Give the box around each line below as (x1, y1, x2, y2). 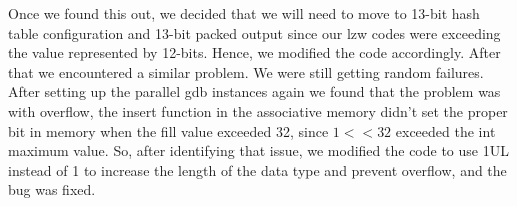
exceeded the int (395, 120, 496, 141)
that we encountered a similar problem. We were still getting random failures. (8, 61, 484, 82)
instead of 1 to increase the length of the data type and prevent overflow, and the (8, 159, 507, 180)
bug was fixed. (8, 179, 96, 200)
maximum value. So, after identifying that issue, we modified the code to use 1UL (8, 140, 509, 161)
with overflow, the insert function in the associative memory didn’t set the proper (8, 100, 508, 121)
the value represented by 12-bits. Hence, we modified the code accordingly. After (8, 42, 501, 63)
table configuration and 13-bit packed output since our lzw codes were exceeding (8, 22, 501, 43)
